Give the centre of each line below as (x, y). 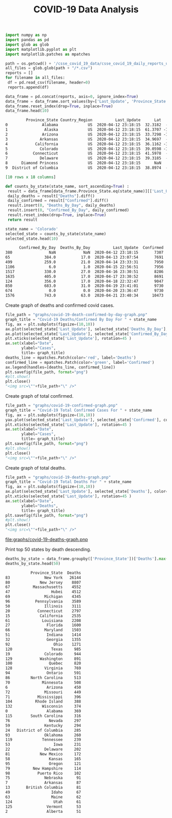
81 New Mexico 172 (43, 754)
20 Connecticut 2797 (43, 611)
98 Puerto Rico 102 (43, 773)
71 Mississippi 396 (43, 697)
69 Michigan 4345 (43, 597)
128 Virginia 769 (43, 668)
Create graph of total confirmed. (39, 396)
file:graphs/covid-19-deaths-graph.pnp (47, 539)
